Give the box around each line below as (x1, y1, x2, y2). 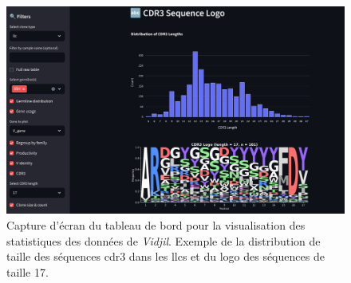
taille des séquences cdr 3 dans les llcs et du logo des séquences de (6, 248, 325, 265)
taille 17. (6, 263, 49, 280)
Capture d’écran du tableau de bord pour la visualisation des (6, 217, 306, 234)
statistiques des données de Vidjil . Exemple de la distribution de (6, 232, 321, 249)
